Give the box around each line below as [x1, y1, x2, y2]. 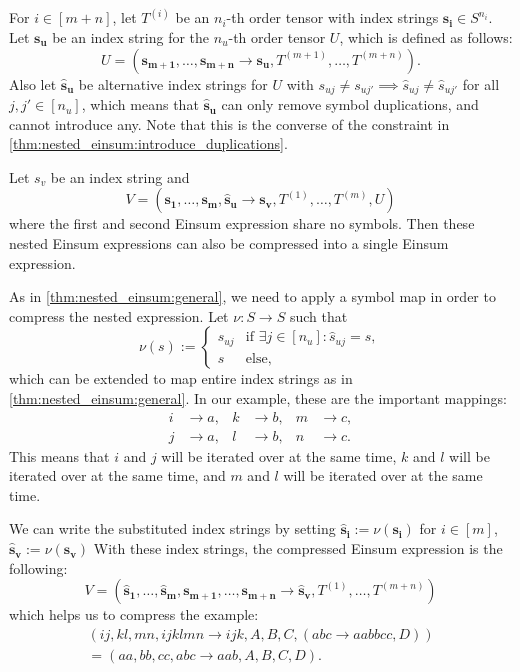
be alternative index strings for [78, 73, 268, 94]
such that [289, 305, 348, 326]
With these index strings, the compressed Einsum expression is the [93, 538, 503, 559]
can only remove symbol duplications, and [221, 94, 479, 115]
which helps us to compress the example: [9, 604, 259, 625]
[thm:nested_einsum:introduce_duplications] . [9, 133, 288, 154]
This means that [9, 445, 110, 466]
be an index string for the [52, 27, 210, 48]
